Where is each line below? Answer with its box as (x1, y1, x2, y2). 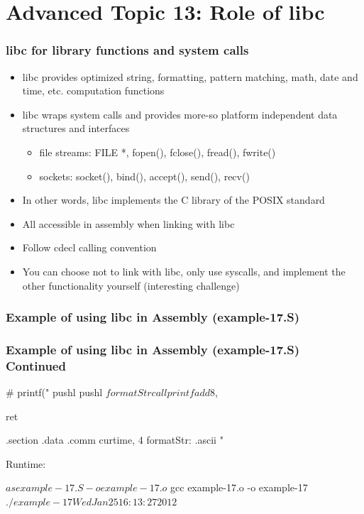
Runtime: (6, 456, 46, 471)
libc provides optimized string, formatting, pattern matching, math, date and (22, 69, 358, 84)
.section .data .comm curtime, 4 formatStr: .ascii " (6, 432, 224, 447)
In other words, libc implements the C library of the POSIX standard (22, 192, 325, 207)
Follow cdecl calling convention (22, 240, 157, 255)
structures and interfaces (22, 121, 130, 136)
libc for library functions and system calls (6, 41, 249, 59)
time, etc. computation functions (22, 83, 165, 98)
